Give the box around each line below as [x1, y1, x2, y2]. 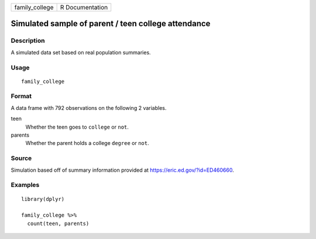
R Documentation [60, 4, 108, 11]
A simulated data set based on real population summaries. [11, 49, 152, 56]
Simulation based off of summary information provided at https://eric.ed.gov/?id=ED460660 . [11, 167, 234, 174]
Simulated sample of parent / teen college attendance [11, 19, 211, 29]
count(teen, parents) [27, 220, 90, 227]
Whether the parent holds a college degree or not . [25, 140, 149, 147]
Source [11, 154, 32, 162]
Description [11, 37, 45, 45]
